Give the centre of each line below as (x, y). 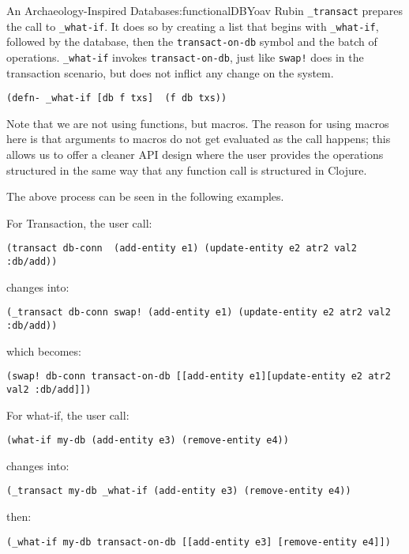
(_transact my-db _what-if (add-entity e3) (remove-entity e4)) (179, 491)
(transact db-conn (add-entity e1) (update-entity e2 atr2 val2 (182, 249)
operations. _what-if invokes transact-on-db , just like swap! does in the (185, 57)
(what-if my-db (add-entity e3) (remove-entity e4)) (148, 441)
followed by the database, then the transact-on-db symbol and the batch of (192, 41)
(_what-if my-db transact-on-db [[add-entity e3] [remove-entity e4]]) (199, 542)
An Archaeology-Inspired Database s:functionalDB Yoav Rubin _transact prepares (205, 10)
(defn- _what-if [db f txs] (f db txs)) (117, 98)
